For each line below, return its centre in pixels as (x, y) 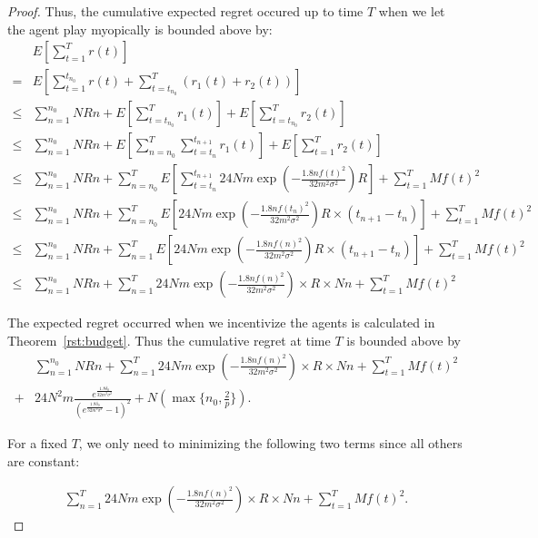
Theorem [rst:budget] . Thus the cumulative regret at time (169, 341)
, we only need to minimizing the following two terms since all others (270, 442)
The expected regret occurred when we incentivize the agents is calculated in (221, 323)
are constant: (44, 460)
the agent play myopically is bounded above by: (140, 29)
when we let (412, 11)
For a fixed (37, 442)
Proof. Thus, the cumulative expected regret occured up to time (185, 11)
